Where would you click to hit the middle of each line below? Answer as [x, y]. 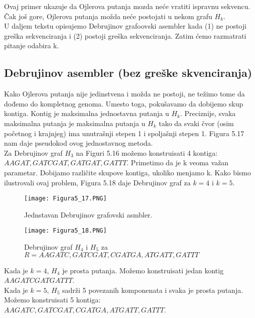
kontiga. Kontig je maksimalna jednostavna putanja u [87, 113]
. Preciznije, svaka [208, 113]
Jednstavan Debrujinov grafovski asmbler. [88, 214]
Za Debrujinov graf [33, 152]
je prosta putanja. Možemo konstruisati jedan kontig [143, 270]
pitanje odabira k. [32, 45]
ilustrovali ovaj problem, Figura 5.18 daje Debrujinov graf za [97, 182]
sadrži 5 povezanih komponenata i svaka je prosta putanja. [153, 290]
